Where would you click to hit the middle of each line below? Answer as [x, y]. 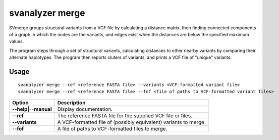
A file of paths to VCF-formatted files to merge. [112, 129]
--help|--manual [32, 109]
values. [17, 42]
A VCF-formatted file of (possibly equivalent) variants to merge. [131, 122]
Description [71, 103]
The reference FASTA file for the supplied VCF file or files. [125, 116]
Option [21, 103]
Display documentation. [85, 109]
